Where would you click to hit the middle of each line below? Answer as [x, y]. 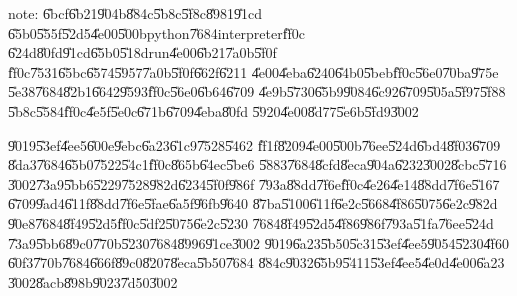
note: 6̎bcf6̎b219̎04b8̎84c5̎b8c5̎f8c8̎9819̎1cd [135, 13]
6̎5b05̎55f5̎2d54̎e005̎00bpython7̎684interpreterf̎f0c [156, 32]
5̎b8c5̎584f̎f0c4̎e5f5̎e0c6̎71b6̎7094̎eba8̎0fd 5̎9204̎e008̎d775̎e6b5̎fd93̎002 [213, 110]
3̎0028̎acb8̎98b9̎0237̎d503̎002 [93, 281]
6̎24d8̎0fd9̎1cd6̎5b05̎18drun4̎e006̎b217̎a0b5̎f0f [142, 52]
